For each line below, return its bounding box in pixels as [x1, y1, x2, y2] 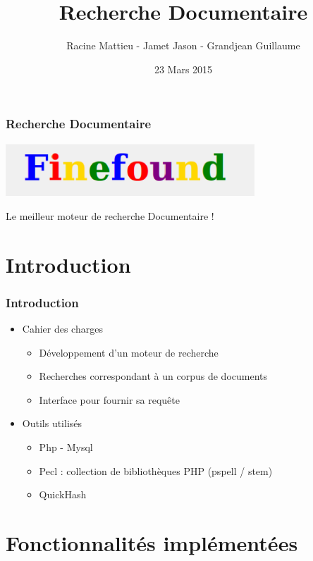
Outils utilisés [22, 416, 82, 431]
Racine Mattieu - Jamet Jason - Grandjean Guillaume [66, 38, 300, 53]
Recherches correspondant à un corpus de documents [39, 369, 268, 383]
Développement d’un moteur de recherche [39, 345, 219, 359]
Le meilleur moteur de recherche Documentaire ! [6, 208, 214, 223]
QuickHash [39, 487, 87, 502]
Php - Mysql [39, 440, 93, 454]
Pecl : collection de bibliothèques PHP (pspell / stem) [39, 463, 273, 478]
